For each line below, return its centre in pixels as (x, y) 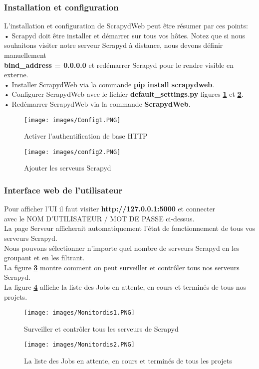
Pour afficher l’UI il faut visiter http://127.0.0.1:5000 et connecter (110, 209)
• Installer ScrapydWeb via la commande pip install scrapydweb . (109, 84)
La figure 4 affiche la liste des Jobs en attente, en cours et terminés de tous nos (125, 287)
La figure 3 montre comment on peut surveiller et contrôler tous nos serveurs (122, 267)
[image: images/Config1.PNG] (72, 120)
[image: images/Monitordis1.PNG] (79, 313)
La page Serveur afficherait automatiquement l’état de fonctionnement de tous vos (130, 228)
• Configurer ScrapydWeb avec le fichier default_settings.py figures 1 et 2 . (124, 94)
